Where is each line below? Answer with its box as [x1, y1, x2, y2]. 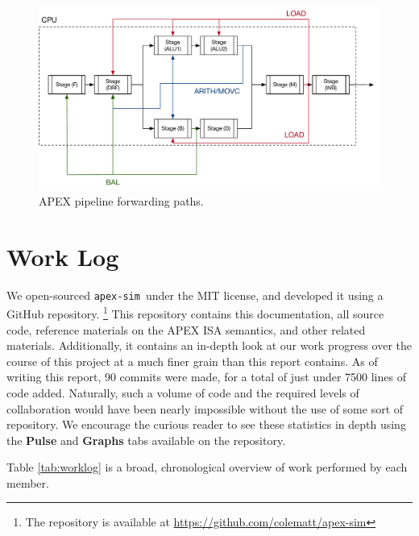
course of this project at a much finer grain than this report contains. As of [6, 352, 378, 369]
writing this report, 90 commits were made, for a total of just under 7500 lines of [6, 368, 406, 385]
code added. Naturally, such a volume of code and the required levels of [6, 384, 359, 401]
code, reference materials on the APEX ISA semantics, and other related [6, 321, 366, 338]
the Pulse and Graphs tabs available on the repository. [6, 431, 286, 448]
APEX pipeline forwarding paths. [39, 192, 204, 209]
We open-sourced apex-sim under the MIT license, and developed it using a [6, 286, 384, 303]
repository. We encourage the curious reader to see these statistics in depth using [6, 416, 406, 433]
